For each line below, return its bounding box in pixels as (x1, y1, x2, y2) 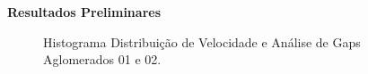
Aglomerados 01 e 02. (43, 50, 162, 69)
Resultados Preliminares (7, 3, 161, 21)
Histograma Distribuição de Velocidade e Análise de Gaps (43, 32, 361, 51)
